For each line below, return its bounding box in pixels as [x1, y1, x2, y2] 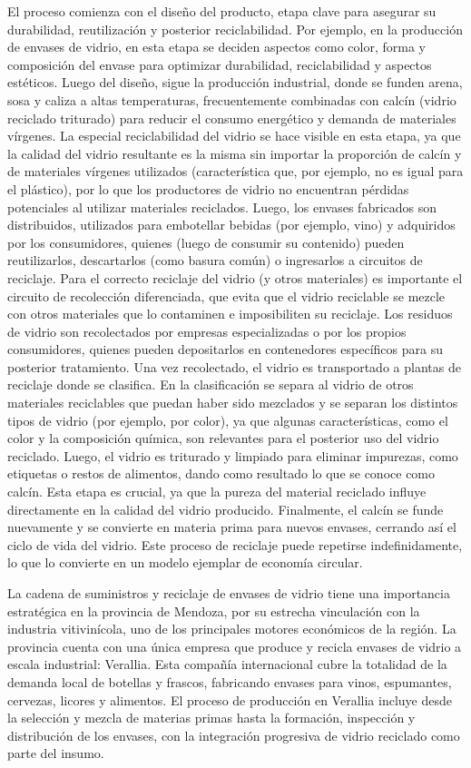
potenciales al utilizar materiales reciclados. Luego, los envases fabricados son [7, 197, 437, 216]
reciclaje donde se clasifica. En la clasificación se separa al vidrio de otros [7, 375, 414, 394]
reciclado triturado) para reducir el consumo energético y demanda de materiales [7, 108, 456, 127]
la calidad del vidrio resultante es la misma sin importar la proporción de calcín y [7, 143, 462, 162]
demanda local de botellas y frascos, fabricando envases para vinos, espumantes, [7, 672, 452, 691]
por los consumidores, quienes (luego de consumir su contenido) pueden [7, 232, 405, 251]
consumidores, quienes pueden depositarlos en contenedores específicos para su [7, 340, 443, 359]
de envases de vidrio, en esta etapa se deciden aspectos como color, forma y [7, 37, 426, 56]
